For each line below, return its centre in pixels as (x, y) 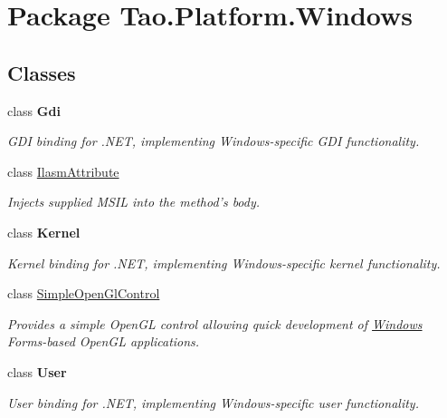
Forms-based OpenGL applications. (104, 341)
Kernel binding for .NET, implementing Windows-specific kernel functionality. (224, 262)
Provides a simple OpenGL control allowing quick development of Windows (215, 323)
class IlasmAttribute (63, 171)
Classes (42, 72)
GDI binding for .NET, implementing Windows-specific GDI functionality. (214, 141)
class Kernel (44, 232)
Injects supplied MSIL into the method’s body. (134, 202)
